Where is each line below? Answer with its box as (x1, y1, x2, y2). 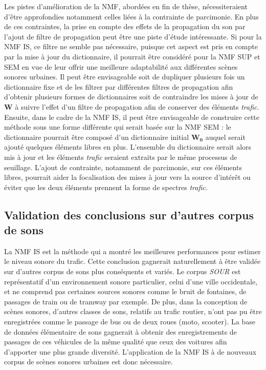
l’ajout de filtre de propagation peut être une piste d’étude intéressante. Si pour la (4, 31, 262, 42)
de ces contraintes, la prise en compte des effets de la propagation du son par (4, 21, 246, 32)
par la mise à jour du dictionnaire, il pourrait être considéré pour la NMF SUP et (4, 51, 260, 61)
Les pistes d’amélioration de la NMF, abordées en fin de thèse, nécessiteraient (4, 1, 248, 11)
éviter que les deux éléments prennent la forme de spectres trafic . (4, 181, 208, 192)
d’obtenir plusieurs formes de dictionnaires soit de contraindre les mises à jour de (4, 91, 258, 102)
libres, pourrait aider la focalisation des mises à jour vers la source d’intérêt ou (4, 172, 251, 182)
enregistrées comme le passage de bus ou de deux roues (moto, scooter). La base (4, 316, 255, 327)
